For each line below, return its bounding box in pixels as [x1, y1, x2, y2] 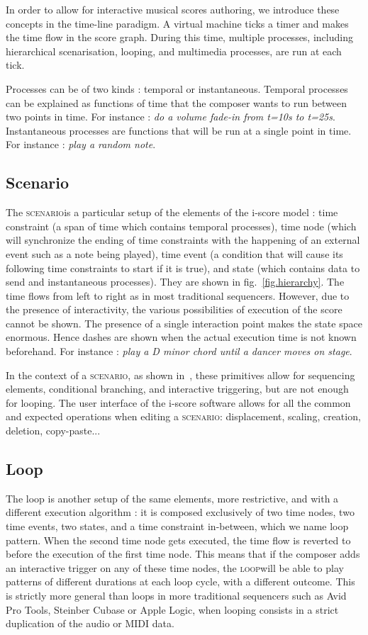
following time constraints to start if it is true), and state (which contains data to [6, 260, 360, 275]
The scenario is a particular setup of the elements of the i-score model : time [6, 205, 338, 220]
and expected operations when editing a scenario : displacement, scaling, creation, [6, 409, 361, 424]
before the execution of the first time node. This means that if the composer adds [6, 546, 360, 561]
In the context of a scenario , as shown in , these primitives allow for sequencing [6, 367, 355, 382]
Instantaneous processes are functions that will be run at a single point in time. [6, 123, 352, 137]
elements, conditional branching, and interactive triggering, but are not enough [6, 381, 349, 396]
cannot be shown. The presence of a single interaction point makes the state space [6, 315, 362, 330]
